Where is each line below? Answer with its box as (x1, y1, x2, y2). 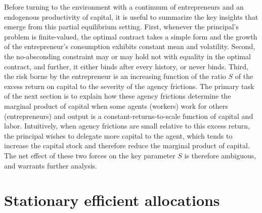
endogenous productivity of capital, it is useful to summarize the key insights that (4, 11, 258, 22)
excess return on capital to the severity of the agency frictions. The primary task (4, 80, 254, 91)
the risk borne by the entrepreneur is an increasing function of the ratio (4, 71, 226, 81)
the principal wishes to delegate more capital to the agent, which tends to (4, 130, 233, 141)
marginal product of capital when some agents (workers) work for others (4, 100, 228, 111)
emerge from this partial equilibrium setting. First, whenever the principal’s (4, 21, 239, 32)
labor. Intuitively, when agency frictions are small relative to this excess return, (4, 120, 250, 131)
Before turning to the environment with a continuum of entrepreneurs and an (4, 2, 244, 12)
